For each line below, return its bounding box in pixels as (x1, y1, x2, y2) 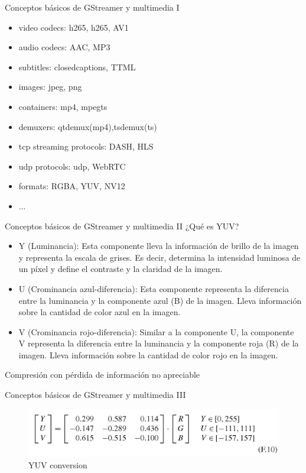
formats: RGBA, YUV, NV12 (18, 180, 125, 192)
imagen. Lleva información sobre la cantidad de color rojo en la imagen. (18, 348, 278, 361)
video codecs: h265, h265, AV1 (18, 21, 129, 33)
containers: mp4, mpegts (18, 100, 108, 112)
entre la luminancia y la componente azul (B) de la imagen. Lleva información (18, 294, 302, 306)
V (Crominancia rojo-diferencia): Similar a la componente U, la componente (18, 325, 294, 338)
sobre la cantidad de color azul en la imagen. (18, 306, 181, 318)
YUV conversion (28, 458, 87, 471)
